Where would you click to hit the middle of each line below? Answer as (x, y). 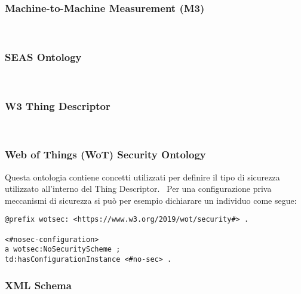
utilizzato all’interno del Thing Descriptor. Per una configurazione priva (138, 189)
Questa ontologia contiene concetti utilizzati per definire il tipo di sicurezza (142, 177)
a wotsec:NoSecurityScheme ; (63, 249)
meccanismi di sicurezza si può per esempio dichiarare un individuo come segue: (151, 200)
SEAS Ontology (43, 56)
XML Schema (38, 285)
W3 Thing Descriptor (58, 105)
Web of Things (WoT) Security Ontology (105, 154)
